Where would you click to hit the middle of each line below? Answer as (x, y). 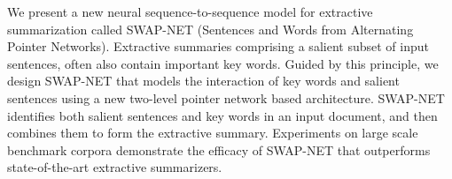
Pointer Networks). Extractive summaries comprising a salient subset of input (218, 46)
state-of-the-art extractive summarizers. (115, 167)
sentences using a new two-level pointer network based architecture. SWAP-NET (226, 97)
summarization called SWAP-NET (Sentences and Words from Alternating (210, 29)
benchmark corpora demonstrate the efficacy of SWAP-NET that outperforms (219, 149)
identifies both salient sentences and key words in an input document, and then (222, 115)
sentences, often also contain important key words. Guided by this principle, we (223, 63)
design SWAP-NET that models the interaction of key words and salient (203, 81)
